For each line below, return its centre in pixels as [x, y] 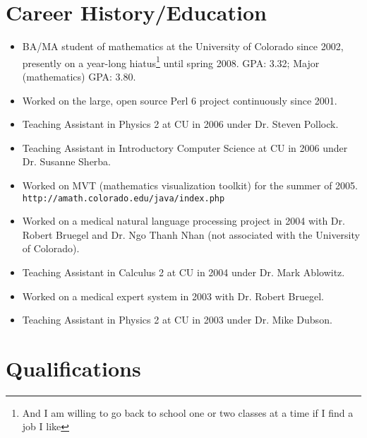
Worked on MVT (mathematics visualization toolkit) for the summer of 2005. [190, 185]
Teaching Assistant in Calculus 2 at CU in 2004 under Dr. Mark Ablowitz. [183, 272]
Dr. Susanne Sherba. [67, 161]
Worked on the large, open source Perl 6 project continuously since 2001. [180, 100]
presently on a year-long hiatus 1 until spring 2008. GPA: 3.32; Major [171, 61]
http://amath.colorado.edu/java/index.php [124, 198]
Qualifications [73, 368]
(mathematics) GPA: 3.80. [79, 76]
